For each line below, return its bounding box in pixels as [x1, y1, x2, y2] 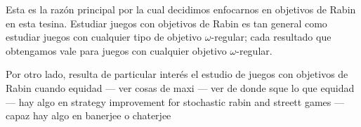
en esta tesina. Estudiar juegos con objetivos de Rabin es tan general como [6, 15, 327, 30]
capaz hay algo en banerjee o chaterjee [6, 108, 171, 123]
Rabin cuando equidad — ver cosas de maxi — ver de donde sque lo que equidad [6, 80, 355, 95]
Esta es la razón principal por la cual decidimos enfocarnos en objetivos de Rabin [6, 2, 356, 16]
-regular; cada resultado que [211, 29, 332, 44]
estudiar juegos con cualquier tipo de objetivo [6, 29, 202, 44]
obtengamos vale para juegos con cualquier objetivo [6, 43, 227, 58]
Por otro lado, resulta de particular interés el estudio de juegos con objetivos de [6, 67, 348, 81]
